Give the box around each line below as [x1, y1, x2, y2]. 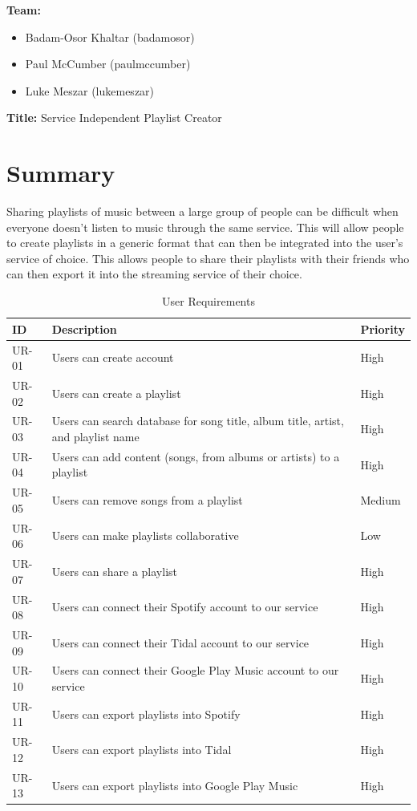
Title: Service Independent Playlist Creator [6, 109, 222, 126]
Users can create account [51, 349, 174, 366]
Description [51, 320, 117, 337]
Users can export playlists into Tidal [51, 741, 232, 758]
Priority [360, 320, 405, 337]
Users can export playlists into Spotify [51, 705, 241, 722]
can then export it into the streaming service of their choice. [6, 266, 302, 282]
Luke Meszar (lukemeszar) [25, 82, 155, 99]
